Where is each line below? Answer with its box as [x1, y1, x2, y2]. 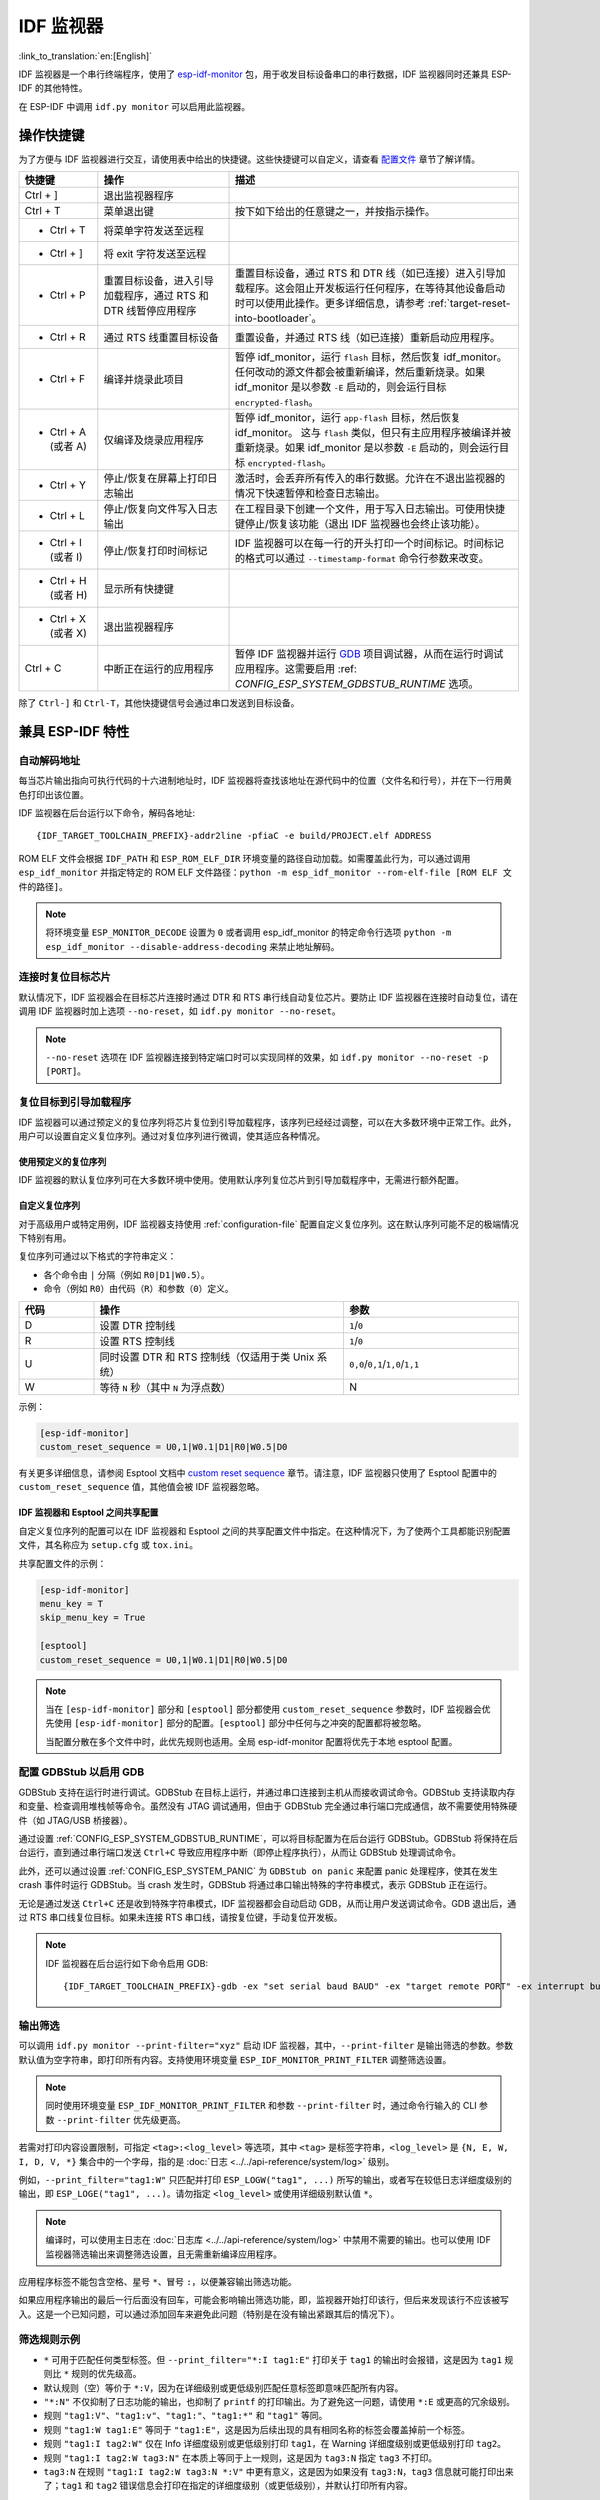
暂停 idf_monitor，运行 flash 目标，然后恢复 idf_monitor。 [235, 350, 507, 364]
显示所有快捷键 [103, 582, 174, 596]
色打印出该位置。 [18, 788, 89, 800]
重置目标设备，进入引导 [103, 274, 214, 288]
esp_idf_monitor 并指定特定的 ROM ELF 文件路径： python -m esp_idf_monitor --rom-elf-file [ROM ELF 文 [18, 866, 512, 879]
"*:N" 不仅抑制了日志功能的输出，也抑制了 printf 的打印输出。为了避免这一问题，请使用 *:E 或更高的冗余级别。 [43, 2396, 515, 2408]
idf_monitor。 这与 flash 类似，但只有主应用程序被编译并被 [235, 426, 512, 440]
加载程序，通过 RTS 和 [103, 289, 209, 303]
